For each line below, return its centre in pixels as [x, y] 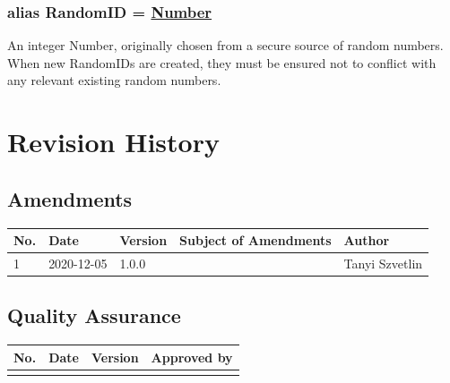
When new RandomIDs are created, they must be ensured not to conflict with [222, 62]
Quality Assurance [94, 315]
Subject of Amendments [255, 240]
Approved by [192, 357]
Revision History [113, 142]
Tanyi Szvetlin [383, 263]
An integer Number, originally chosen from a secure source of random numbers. [225, 45]
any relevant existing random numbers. [114, 80]
